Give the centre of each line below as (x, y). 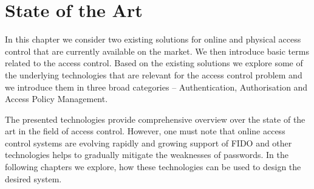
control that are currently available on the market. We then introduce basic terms (157, 51)
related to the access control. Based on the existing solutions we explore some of (154, 63)
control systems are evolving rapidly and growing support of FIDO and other (148, 143)
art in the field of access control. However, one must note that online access (145, 131)
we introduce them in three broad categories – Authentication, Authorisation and (156, 87)
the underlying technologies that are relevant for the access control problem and (154, 74)
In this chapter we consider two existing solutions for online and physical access (153, 39)
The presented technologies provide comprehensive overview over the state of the (155, 119)
